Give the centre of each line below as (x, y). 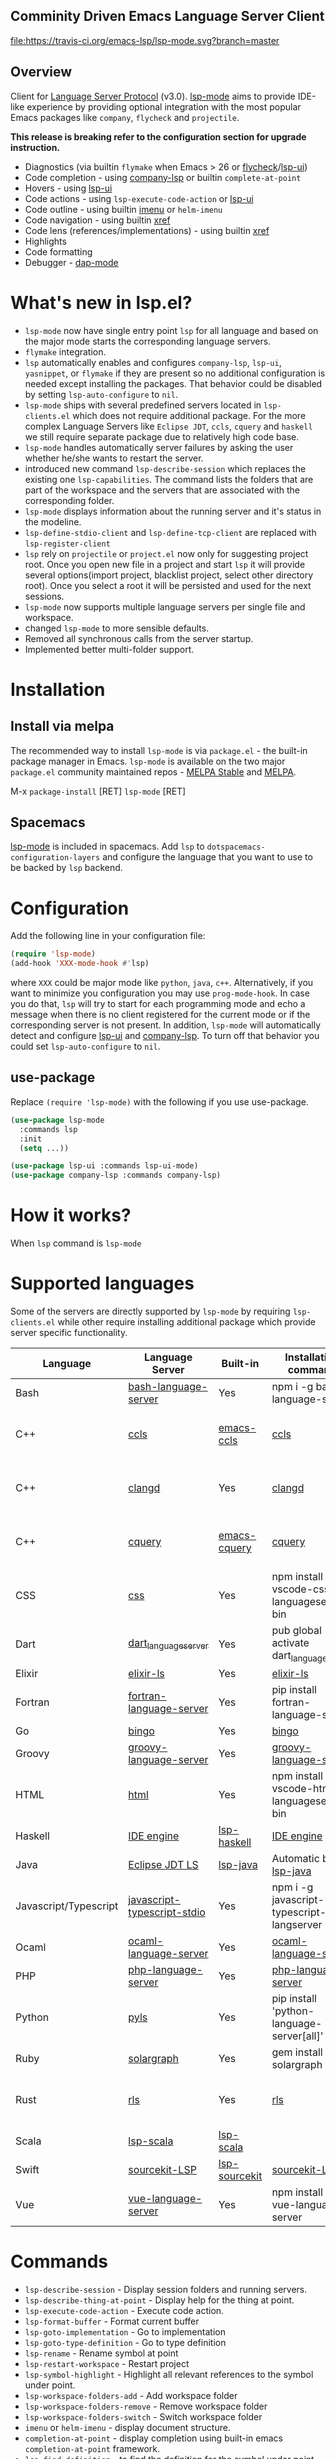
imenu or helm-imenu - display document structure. (127, 2428)
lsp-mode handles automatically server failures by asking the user (159, 447)
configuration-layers (55, 858)
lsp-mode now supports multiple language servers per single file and (165, 606)
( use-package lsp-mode (57, 1120)
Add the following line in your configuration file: (108, 936)
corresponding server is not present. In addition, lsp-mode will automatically (166, 1025)
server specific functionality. (69, 1332)
